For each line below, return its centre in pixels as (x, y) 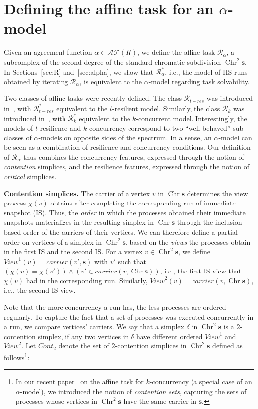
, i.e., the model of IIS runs (206, 71)
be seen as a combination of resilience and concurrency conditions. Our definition (127, 147)
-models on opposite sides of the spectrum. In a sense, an (125, 137)
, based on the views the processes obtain (188, 241)
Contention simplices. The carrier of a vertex (77, 193)
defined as (227, 346)
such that (132, 261)
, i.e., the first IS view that (201, 271)
